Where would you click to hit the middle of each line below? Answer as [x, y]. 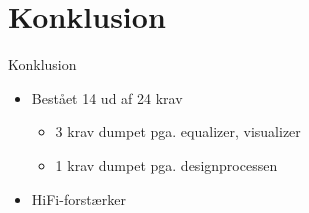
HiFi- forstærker [78, 198]
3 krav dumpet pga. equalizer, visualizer [178, 131]
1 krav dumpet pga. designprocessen [166, 164]
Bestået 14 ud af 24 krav [107, 97]
